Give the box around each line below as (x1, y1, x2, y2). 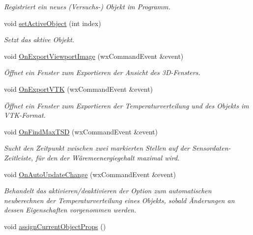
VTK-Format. (4, 110, 46, 120)
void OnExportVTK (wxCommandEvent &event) (4, 83, 153, 94)
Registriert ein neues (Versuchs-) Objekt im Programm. (4, 1, 170, 11)
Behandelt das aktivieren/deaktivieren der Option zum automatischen (4, 185, 212, 196)
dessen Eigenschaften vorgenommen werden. (4, 205, 137, 215)
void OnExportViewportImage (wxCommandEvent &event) (4, 51, 184, 61)
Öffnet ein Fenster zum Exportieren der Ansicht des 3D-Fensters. (4, 67, 200, 78)
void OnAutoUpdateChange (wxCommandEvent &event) (4, 169, 176, 179)
